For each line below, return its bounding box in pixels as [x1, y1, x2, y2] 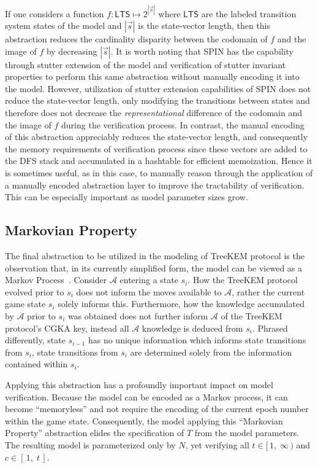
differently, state [5, 333, 66, 346]
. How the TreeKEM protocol [187, 273, 298, 286]
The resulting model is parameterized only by [5, 438, 176, 451]
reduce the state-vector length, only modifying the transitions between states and [5, 94, 310, 107]
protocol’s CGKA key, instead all [5, 321, 129, 334]
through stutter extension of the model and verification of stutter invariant [5, 58, 286, 71]
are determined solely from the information [130, 345, 292, 358]
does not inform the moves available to [76, 285, 222, 298]
